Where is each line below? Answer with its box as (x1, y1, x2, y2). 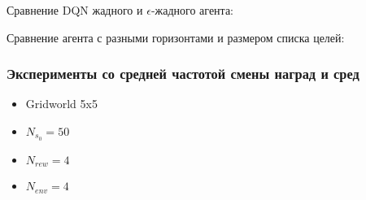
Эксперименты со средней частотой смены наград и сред (7, 63, 359, 84)
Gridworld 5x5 (25, 95, 98, 112)
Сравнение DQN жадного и (7, 2, 143, 18)
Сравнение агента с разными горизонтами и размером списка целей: (7, 28, 345, 46)
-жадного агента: (150, 2, 233, 18)
